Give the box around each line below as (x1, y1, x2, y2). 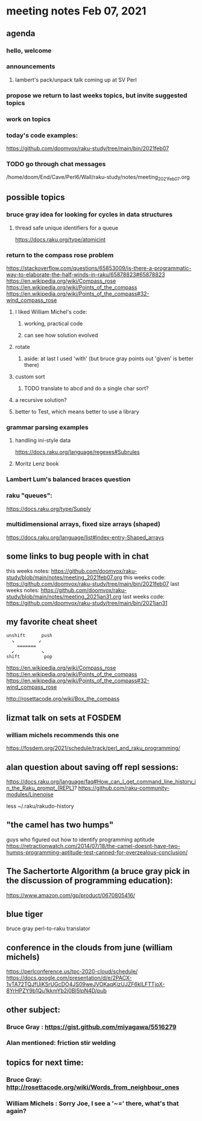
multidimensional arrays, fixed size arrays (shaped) (6, 520, 161, 529)
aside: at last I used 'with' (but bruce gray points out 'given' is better (24, 355, 194, 362)
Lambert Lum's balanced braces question (6, 475, 131, 483)
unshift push (6, 633, 52, 639)
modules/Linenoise (6, 791, 54, 798)
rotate (14, 344, 30, 351)
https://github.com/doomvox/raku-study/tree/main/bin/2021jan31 (6, 599, 168, 606)
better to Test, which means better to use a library (14, 408, 140, 415)
